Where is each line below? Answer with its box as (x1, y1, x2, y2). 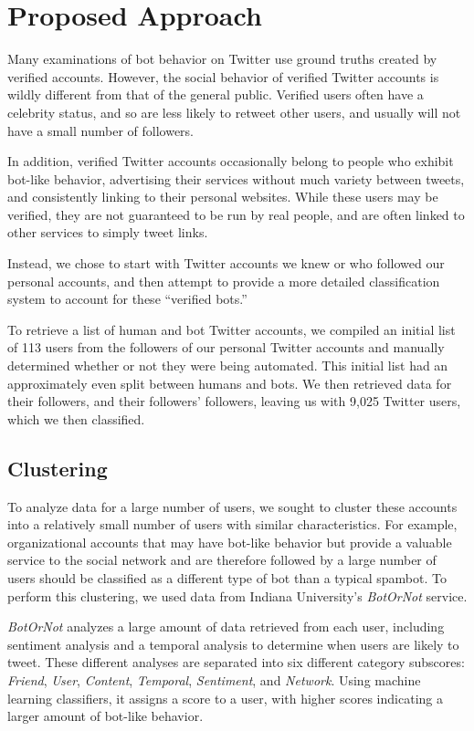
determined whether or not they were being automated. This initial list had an (7, 356, 448, 375)
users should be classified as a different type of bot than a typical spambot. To (7, 568, 447, 587)
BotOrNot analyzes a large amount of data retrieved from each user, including (7, 617, 445, 636)
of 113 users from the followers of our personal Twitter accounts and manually (7, 338, 445, 357)
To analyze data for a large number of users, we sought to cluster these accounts (7, 496, 458, 516)
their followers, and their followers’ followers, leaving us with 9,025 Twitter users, (7, 392, 461, 411)
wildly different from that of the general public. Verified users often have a (7, 85, 424, 104)
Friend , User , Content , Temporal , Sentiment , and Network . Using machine (7, 670, 421, 689)
